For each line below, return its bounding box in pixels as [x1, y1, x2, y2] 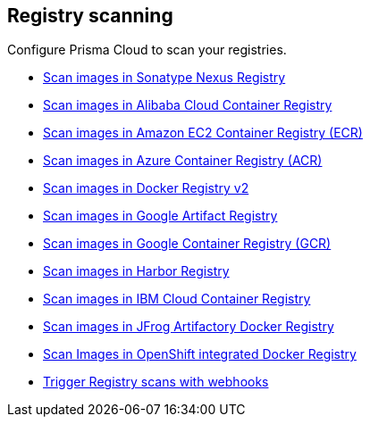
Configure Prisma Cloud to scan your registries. [7, 42, 287, 58]
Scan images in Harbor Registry [43, 263, 230, 279]
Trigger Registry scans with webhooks [43, 374, 269, 390]
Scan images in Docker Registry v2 [43, 180, 249, 196]
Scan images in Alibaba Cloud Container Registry [43, 97, 332, 113]
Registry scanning [7, 4, 173, 27]
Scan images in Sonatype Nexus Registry [43, 70, 286, 86]
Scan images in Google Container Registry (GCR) [43, 236, 332, 252]
